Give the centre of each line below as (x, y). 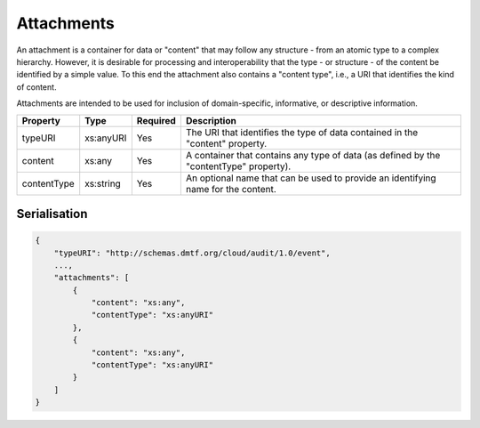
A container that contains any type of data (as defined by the (313, 155)
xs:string (103, 183)
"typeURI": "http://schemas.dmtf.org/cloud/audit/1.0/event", (192, 253)
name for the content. (231, 189)
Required (156, 120)
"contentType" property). (238, 166)
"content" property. (226, 143)
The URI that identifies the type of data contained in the (302, 132)
